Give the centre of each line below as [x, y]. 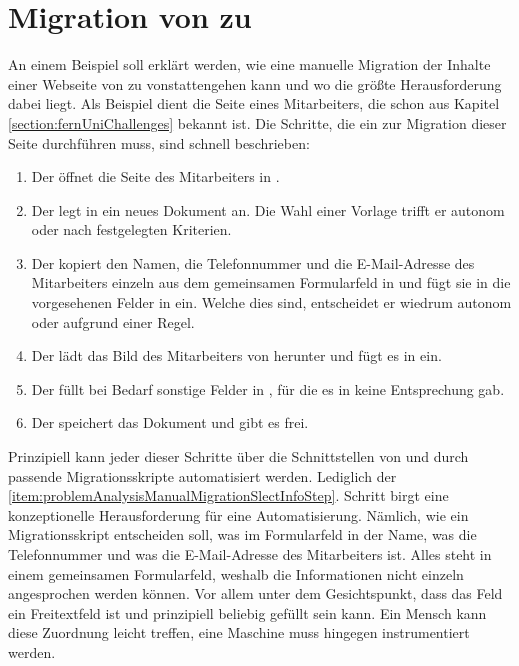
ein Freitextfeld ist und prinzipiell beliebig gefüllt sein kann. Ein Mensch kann [247, 612]
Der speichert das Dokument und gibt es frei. [170, 422]
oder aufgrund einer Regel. [113, 321]
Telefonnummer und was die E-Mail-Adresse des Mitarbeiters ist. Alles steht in [250, 554]
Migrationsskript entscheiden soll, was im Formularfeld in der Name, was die [242, 534]
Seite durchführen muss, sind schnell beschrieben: [159, 142]
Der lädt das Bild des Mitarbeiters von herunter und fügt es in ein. [236, 355]
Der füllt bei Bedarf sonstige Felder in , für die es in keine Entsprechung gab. [268, 388]
